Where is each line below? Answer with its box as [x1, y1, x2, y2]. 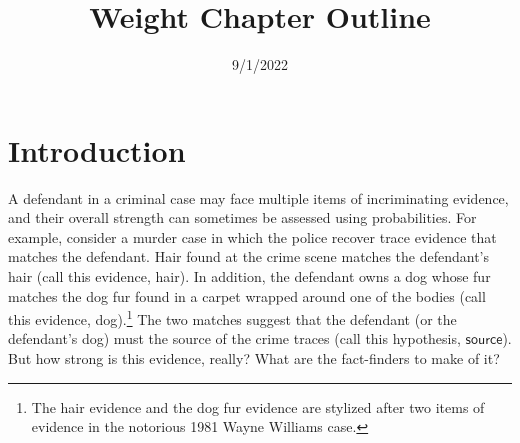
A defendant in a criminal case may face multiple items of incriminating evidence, [8, 187, 509, 208]
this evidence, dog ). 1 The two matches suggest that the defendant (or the [8, 306, 457, 329]
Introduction [8, 129, 186, 170]
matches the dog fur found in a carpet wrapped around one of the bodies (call [8, 285, 486, 306]
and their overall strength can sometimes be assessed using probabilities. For [8, 207, 477, 228]
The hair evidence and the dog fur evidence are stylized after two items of [31, 396, 485, 417]
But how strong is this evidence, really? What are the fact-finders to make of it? [8, 348, 500, 369]
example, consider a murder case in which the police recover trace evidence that [8, 226, 497, 247]
